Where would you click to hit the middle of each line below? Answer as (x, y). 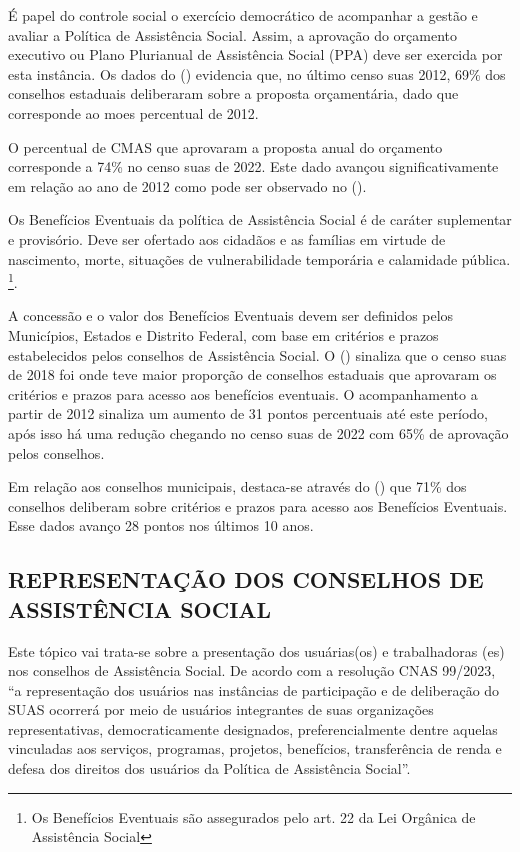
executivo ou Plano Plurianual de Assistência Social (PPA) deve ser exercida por (255, 54)
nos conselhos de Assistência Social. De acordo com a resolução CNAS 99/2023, (252, 670)
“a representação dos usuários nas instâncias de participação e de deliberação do (254, 689)
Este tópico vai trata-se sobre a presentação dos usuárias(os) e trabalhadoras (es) (256, 650)
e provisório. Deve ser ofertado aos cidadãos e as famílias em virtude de (227, 238)
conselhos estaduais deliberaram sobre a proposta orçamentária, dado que (233, 93)
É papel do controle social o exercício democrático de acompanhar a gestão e (243, 15)
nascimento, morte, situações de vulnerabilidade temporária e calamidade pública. (259, 258)
